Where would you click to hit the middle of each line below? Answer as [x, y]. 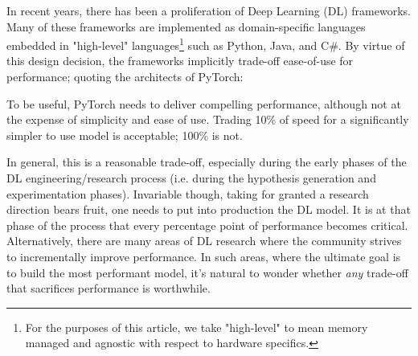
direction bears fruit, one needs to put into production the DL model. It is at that [209, 209]
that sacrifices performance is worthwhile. [109, 288]
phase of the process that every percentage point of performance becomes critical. [207, 225]
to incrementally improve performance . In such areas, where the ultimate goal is [204, 256]
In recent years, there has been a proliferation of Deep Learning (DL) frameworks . [209, 10]
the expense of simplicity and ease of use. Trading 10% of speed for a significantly [208, 119]
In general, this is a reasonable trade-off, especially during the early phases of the [207, 162]
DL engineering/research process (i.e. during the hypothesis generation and [191, 178]
